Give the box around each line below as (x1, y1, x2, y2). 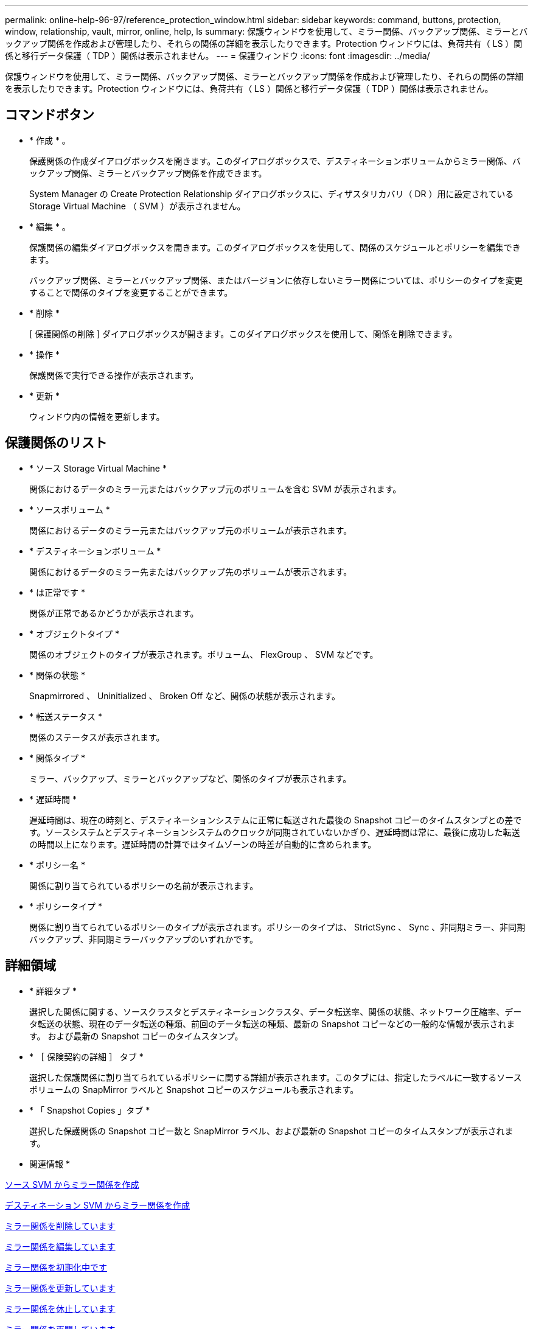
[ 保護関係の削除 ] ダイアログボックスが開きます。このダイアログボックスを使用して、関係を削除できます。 (29, 328, 458, 339)
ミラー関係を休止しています (5, 1303, 116, 1314)
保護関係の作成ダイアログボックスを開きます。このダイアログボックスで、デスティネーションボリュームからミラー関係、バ (29, 155, 521, 166)
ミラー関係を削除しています (5, 1220, 116, 1231)
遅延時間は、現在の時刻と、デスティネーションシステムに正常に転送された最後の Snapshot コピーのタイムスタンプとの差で (29, 814, 522, 825)
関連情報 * (29, 1158, 70, 1169)
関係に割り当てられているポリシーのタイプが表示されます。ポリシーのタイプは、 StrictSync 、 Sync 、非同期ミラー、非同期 (29, 921, 525, 932)
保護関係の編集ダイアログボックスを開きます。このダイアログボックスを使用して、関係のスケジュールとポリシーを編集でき (29, 242, 521, 253)
